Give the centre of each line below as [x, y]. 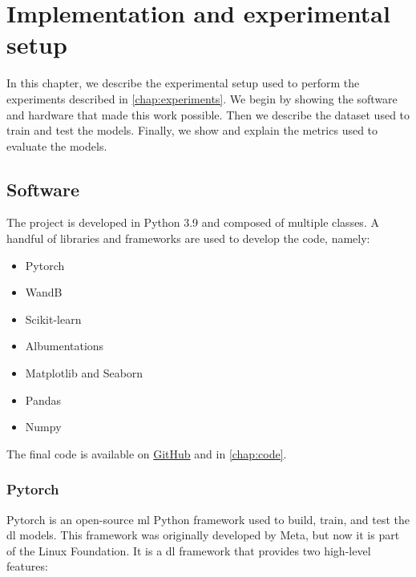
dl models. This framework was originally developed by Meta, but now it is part [203, 535]
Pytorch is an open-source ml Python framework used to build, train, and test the [208, 519]
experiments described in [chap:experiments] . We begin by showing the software [202, 98]
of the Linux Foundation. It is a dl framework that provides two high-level [189, 550]
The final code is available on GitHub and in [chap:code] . [147, 453]
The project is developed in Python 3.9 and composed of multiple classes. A [193, 222]
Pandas [43, 399]
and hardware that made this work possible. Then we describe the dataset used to [208, 114]
